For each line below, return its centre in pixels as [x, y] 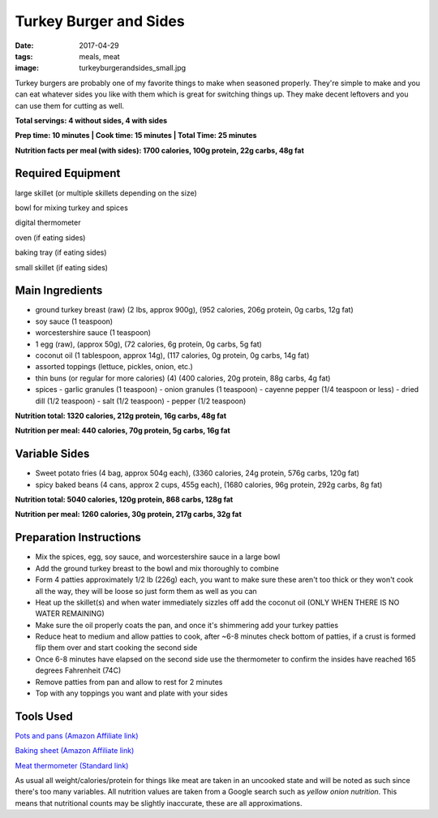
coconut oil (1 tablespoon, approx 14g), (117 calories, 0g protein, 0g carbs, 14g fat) [172, 355]
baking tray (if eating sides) [61, 252]
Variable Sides [52, 454]
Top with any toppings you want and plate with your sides [132, 693]
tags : [24, 56]
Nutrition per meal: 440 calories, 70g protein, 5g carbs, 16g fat [122, 431]
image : [27, 68]
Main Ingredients [59, 291]
